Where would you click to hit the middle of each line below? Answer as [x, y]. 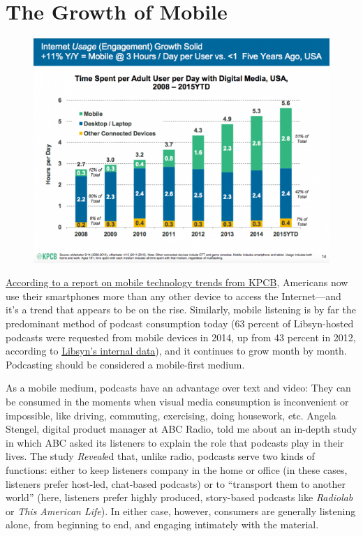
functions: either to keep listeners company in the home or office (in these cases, [177, 469]
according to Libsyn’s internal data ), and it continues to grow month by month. [176, 351]
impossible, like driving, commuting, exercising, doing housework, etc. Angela [171, 415]
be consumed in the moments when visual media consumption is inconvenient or [177, 401]
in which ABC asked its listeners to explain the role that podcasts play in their [175, 442]
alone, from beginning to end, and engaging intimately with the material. [162, 524]
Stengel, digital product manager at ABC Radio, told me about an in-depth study [181, 429]
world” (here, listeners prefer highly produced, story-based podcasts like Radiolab [179, 497]
